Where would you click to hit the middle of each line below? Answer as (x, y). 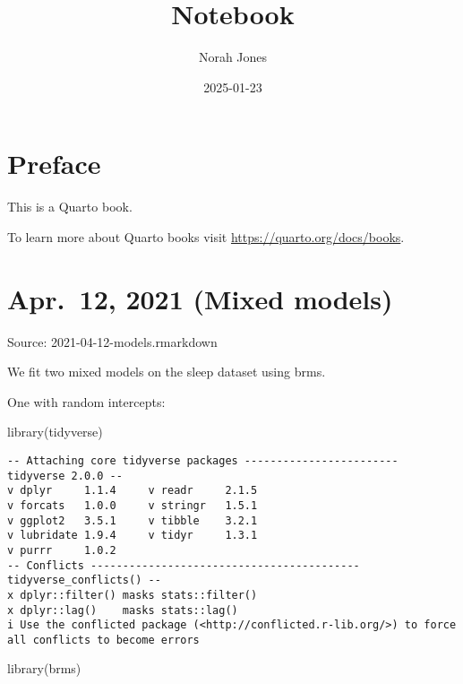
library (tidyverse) (55, 432)
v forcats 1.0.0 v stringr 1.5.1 (133, 505)
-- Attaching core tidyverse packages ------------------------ (203, 460)
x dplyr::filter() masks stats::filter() (133, 595)
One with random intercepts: (86, 401)
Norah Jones (233, 57)
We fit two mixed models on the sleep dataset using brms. (167, 372)
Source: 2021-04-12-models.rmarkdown (112, 341)
